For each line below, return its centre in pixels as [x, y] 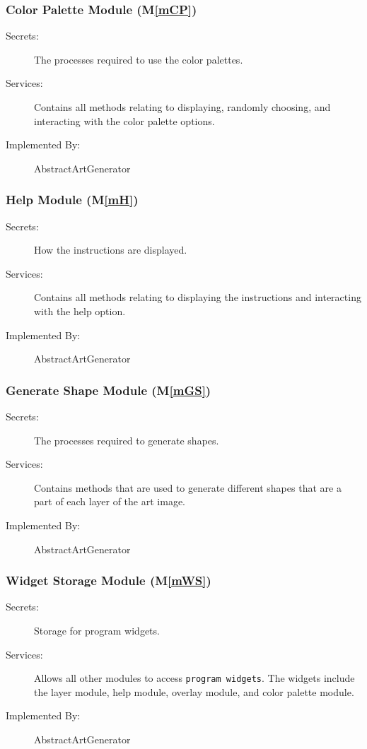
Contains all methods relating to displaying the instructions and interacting [198, 297]
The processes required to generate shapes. [127, 440]
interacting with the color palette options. [124, 120]
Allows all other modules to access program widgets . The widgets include [194, 678]
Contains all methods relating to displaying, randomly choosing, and [182, 107]
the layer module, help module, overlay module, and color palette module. [194, 691]
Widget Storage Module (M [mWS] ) [109, 580]
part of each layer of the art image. [110, 501]
